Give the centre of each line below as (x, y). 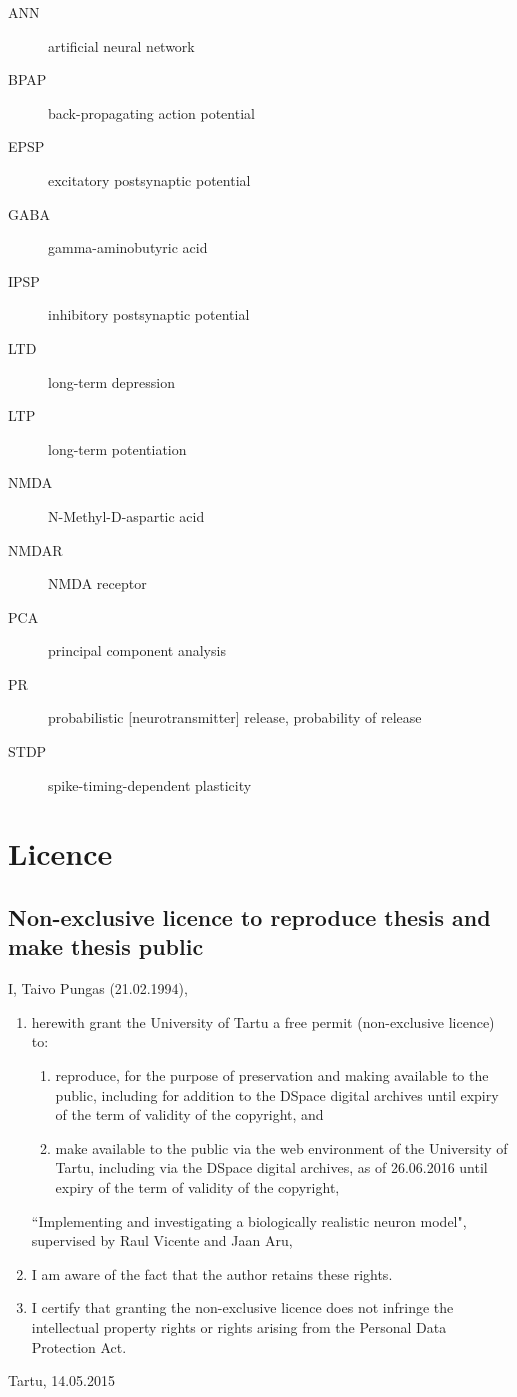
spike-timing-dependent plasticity (150, 784)
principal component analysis (137, 650)
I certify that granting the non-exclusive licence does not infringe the (242, 1307)
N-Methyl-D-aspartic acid (126, 515)
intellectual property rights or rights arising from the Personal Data (239, 1326)
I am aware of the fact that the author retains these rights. (212, 1273)
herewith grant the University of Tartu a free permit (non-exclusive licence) (263, 1021)
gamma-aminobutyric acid (128, 247)
